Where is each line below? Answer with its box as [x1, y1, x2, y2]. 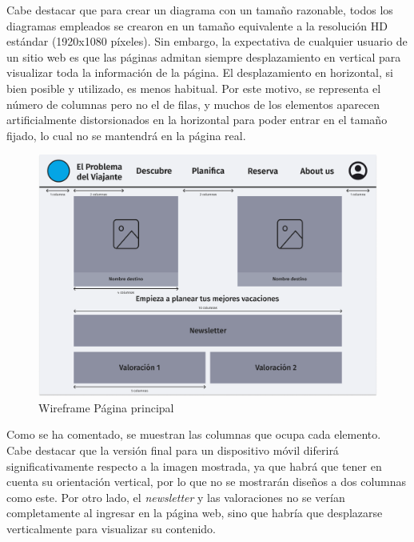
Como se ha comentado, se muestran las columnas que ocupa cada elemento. [6, 426, 381, 443]
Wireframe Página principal [38, 399, 174, 416]
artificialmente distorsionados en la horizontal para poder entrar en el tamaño [6, 111, 388, 128]
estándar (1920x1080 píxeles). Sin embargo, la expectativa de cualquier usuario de [6, 33, 408, 50]
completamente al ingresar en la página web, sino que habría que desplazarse [6, 504, 383, 521]
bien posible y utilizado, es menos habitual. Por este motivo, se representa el [6, 79, 381, 96]
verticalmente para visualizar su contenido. [6, 520, 216, 536]
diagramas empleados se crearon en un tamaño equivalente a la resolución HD [6, 17, 388, 34]
